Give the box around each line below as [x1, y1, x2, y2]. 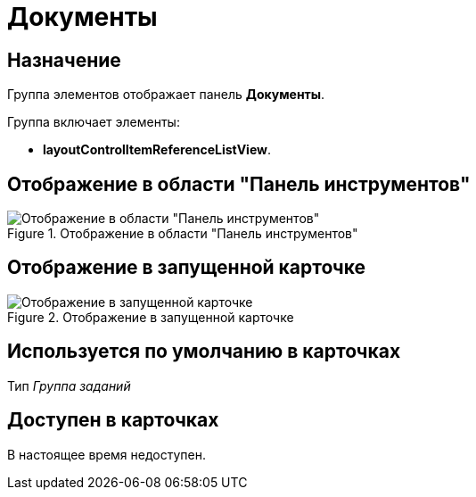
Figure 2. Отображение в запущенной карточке [7, 309, 294, 325]
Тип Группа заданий [7, 377, 131, 393]
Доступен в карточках [7, 409, 219, 432]
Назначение [7, 48, 121, 71]
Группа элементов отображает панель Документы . [7, 87, 325, 103]
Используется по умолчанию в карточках [7, 340, 401, 363]
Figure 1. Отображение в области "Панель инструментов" [7, 226, 358, 242]
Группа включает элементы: [7, 114, 180, 130]
